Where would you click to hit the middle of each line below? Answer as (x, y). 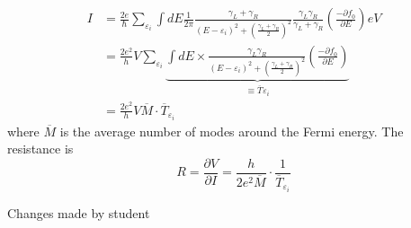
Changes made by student (79, 213)
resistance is (40, 149)
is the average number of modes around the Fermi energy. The (232, 131)
